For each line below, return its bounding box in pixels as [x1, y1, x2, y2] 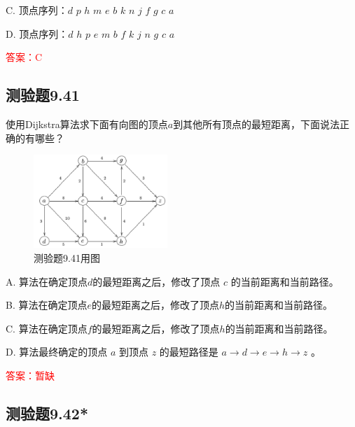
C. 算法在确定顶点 [6, 321, 88, 335]
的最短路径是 [159, 344, 218, 359]
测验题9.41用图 [34, 250, 100, 265]
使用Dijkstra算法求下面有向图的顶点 [6, 116, 168, 131]
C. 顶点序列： [6, 3, 68, 17]
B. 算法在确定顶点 [6, 297, 88, 312]
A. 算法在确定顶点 [6, 274, 88, 288]
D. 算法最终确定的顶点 [6, 344, 108, 359]
